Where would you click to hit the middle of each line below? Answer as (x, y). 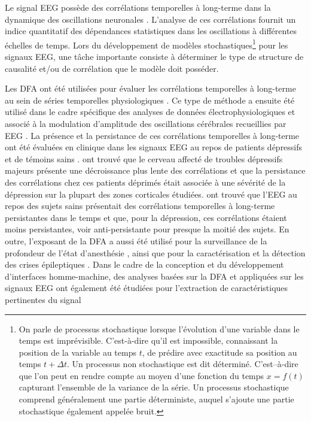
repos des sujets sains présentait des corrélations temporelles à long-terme (140, 206)
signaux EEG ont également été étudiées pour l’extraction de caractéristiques (147, 288)
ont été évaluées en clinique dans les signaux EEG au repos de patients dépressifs (154, 147)
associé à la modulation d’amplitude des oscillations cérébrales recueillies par (146, 123)
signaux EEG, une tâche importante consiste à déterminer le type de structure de (154, 57)
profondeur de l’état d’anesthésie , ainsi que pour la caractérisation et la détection (155, 252)
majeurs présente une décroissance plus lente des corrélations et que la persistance (155, 170)
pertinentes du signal (43, 299)
